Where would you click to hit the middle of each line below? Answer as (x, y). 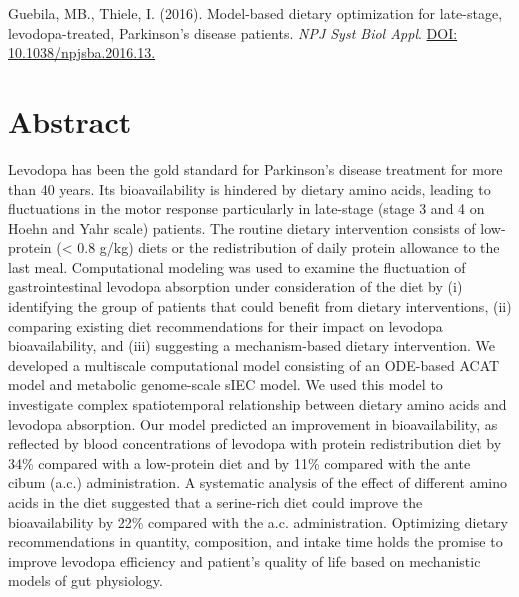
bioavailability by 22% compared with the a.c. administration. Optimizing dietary (258, 521)
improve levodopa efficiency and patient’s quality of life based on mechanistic (244, 560)
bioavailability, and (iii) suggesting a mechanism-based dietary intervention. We (251, 345)
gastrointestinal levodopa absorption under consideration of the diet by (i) (235, 286)
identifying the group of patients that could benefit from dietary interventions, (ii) (260, 306)
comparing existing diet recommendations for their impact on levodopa (225, 325)
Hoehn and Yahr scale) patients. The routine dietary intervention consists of (242, 227)
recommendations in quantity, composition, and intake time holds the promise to (255, 541)
